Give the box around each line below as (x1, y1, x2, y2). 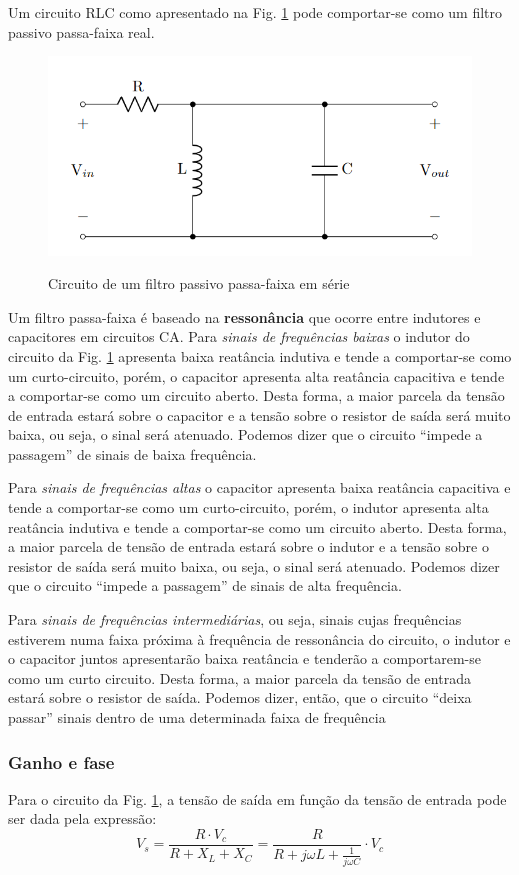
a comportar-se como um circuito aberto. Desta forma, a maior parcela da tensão (8, 385, 505, 406)
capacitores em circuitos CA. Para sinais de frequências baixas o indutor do (8, 326, 470, 347)
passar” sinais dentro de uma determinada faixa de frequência (8, 707, 386, 727)
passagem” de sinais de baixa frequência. (8, 443, 257, 464)
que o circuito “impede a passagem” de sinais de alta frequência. (8, 575, 402, 596)
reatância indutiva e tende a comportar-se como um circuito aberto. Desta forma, (8, 516, 507, 537)
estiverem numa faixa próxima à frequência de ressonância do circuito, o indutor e (8, 628, 511, 649)
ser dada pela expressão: (8, 808, 157, 829)
